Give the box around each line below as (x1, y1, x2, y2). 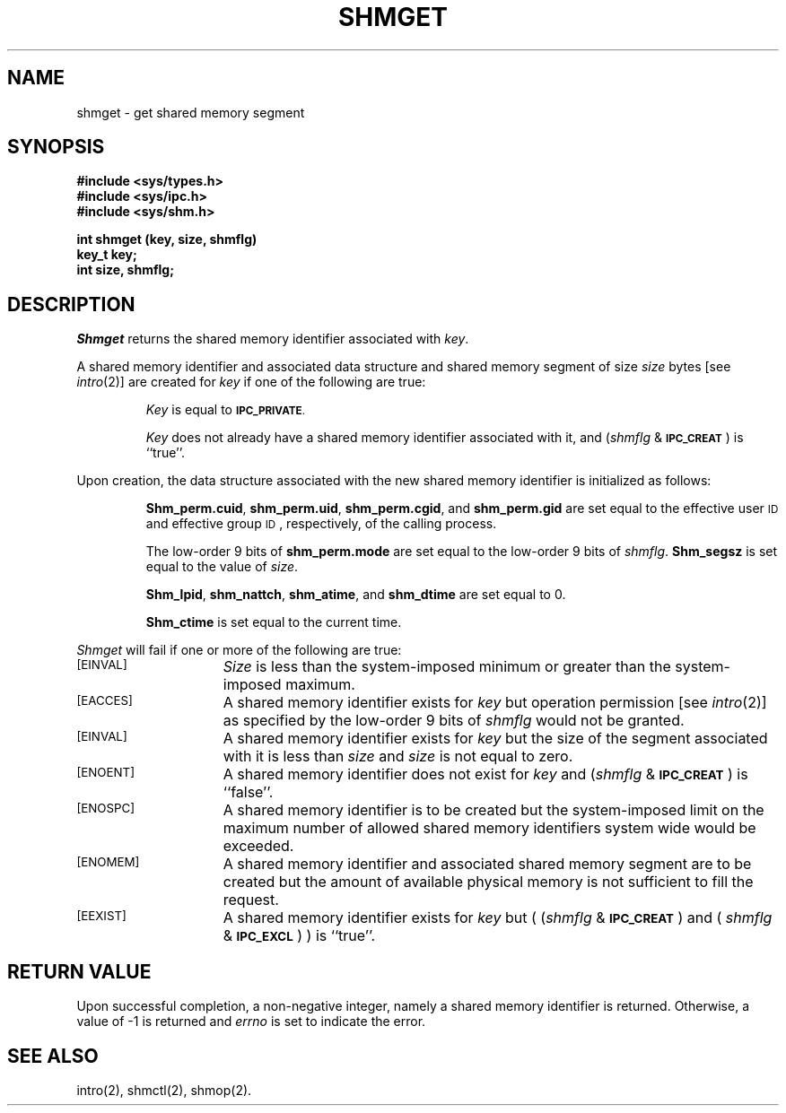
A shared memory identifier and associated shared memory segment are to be (223, 855, 752, 874)
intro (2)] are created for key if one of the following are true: (76, 374, 426, 390)
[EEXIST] (76, 909, 127, 924)
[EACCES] (76, 693, 133, 709)
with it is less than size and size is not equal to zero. (223, 747, 573, 766)
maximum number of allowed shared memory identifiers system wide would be (223, 819, 756, 838)
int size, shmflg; (76, 262, 174, 278)
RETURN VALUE (7, 960, 152, 983)
